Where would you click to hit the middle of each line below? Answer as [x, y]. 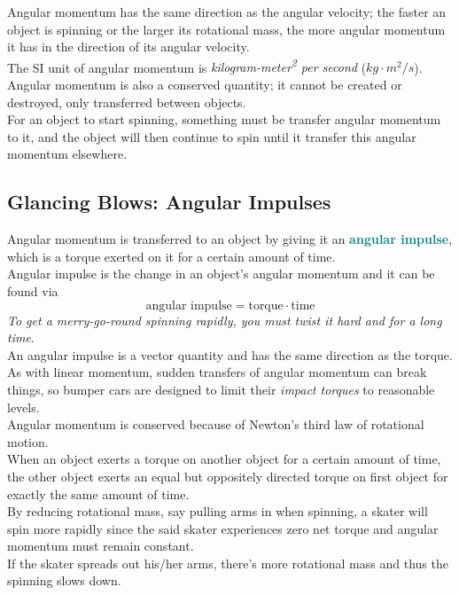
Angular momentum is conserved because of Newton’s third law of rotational [216, 424]
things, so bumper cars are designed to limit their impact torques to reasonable [221, 389]
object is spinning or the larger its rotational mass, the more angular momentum [226, 29]
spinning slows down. [64, 580]
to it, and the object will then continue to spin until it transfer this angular [212, 136]
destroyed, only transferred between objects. [127, 102]
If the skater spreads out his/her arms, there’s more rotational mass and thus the [228, 563]
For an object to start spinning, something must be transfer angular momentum [224, 119]
